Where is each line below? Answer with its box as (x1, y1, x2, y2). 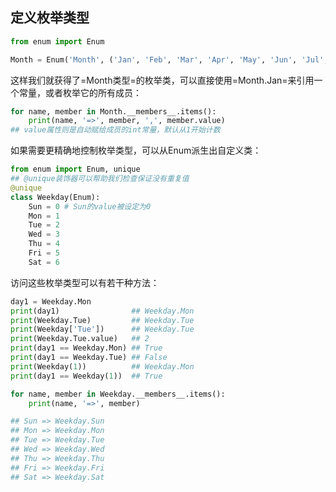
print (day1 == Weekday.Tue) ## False (10, 353, 168, 363)
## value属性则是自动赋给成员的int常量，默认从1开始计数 (10, 125, 221, 135)
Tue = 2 (28, 220, 60, 230)
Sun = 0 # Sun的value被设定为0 (28, 201, 152, 212)
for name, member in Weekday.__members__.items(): (10, 389, 226, 399)
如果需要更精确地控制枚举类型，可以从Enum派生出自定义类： (10, 144, 262, 157)
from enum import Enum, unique (10, 164, 141, 175)
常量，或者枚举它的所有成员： (18, 86, 142, 98)
